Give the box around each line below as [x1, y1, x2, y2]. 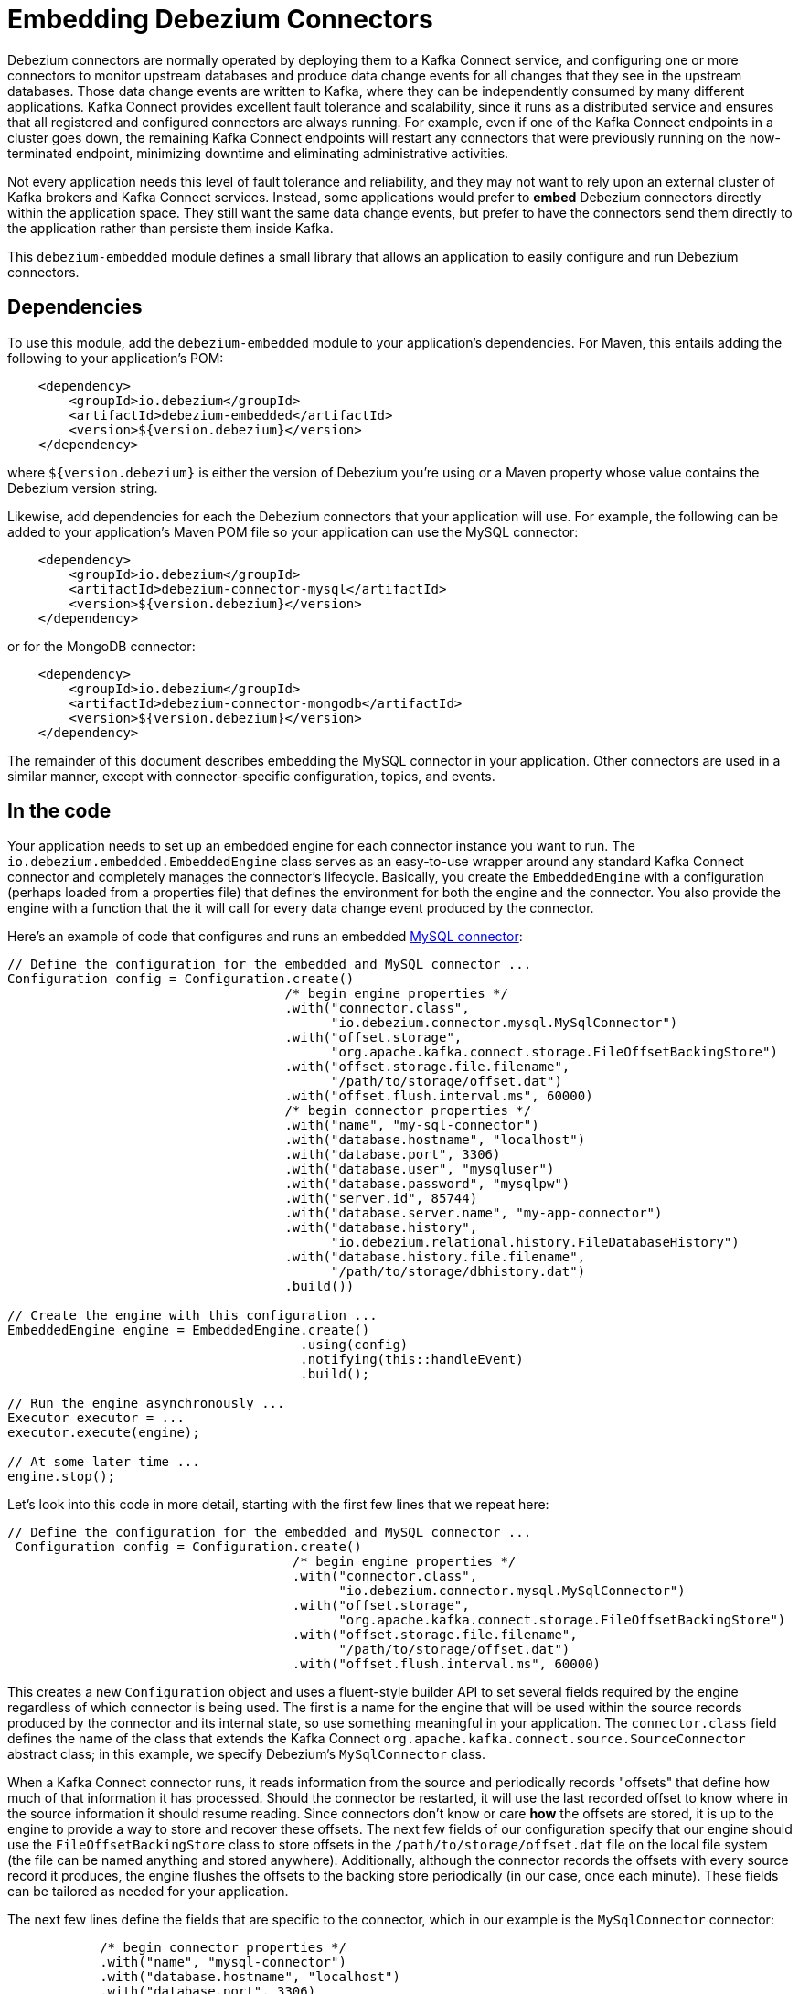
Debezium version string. [7, 479, 158, 496]
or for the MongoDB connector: [7, 638, 196, 654]
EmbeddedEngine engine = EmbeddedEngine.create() [7, 1323, 370, 1338]
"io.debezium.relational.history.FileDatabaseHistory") [331, 1235, 740, 1250]
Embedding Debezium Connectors [7, 4, 433, 35]
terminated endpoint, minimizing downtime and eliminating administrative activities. [7, 145, 509, 161]
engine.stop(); [7, 1469, 116, 1485]
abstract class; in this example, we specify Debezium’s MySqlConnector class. [7, 1746, 486, 1763]
